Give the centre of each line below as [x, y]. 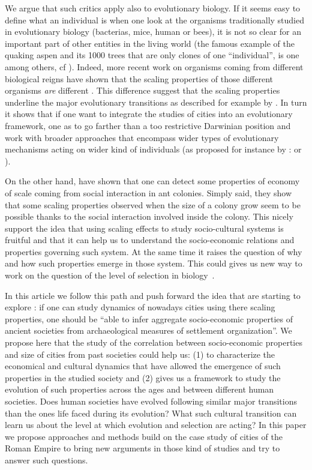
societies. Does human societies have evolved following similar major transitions [151, 401]
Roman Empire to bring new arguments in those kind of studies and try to [142, 448]
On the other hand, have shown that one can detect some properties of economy [152, 181]
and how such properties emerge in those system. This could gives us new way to [154, 263]
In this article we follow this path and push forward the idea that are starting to [153, 295]
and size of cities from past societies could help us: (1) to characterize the [140, 354]
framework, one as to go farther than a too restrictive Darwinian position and [148, 125]
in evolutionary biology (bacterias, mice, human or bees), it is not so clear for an [153, 32]
